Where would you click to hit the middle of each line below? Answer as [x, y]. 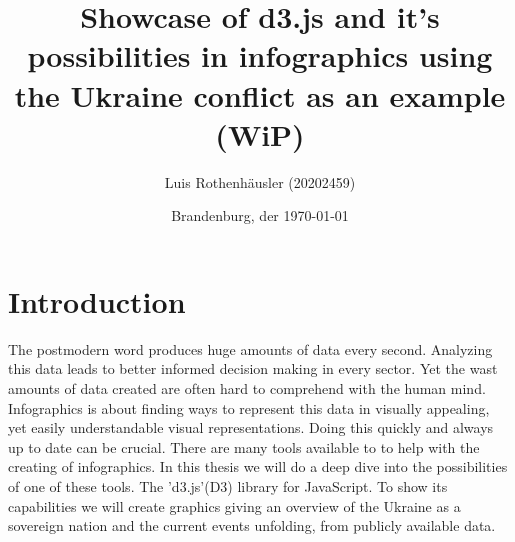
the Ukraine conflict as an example [260, 94]
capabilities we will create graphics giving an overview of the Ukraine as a [234, 505]
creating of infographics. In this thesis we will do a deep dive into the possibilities [258, 466]
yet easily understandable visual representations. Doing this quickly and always [251, 427]
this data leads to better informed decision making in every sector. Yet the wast [253, 368]
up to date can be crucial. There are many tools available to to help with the [244, 446]
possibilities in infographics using [260, 55]
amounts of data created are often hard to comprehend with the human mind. [247, 388]
